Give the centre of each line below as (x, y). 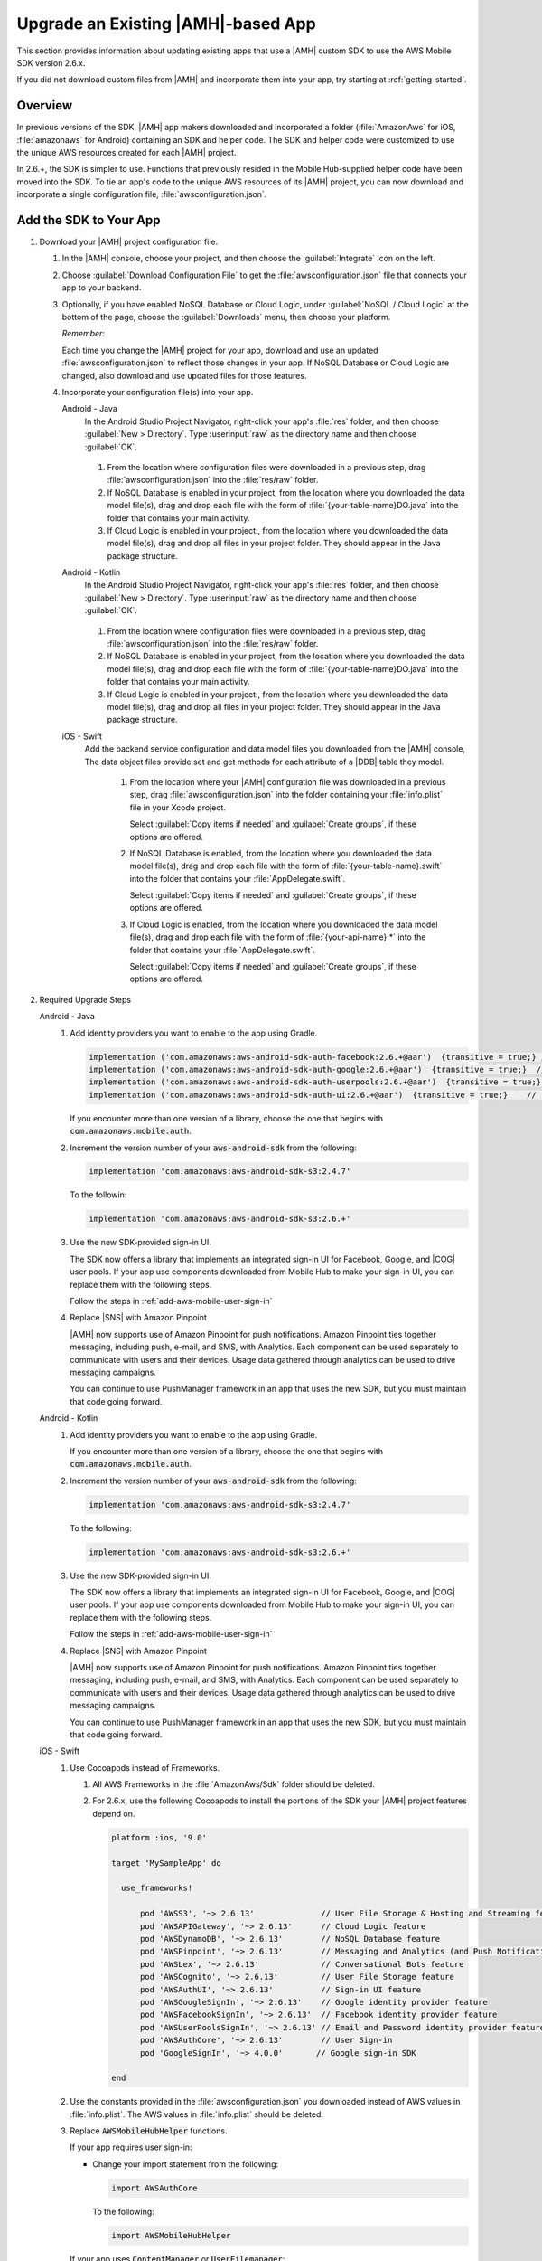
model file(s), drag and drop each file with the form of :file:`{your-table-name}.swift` (286, 866)
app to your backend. (102, 288)
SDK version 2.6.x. (51, 62)
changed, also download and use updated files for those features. (184, 375)
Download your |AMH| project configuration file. (129, 242)
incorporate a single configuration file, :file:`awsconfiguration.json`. (142, 194)
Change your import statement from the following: (186, 2164)
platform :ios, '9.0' (159, 1837)
